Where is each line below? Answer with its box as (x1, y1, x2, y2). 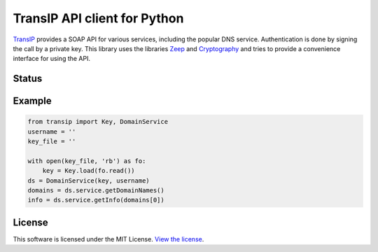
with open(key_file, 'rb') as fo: (27, 157, 146, 164)
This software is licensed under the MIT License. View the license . (13, 234, 204, 243)
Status (13, 73, 43, 85)
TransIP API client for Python (13, 10, 184, 26)
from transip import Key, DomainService (27, 118, 168, 126)
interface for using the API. (13, 55, 91, 63)
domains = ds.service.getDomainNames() (27, 186, 164, 195)
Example (13, 95, 52, 107)
